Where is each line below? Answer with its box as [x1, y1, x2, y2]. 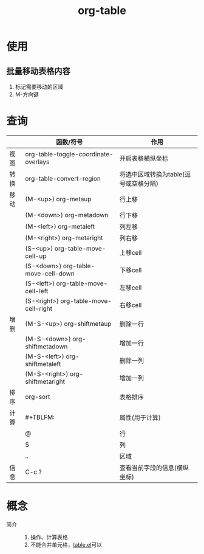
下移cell [119, 266, 142, 274]
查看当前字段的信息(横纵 [119, 463, 189, 472]
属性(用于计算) [119, 413, 161, 421]
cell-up [25, 252, 47, 260]
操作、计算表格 [30, 533, 68, 541]
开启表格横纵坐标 [119, 154, 169, 162]
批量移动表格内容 [6, 66, 70, 76]
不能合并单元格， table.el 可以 [30, 541, 103, 548]
